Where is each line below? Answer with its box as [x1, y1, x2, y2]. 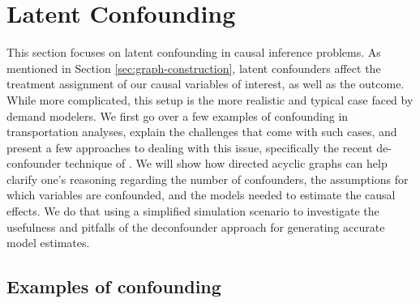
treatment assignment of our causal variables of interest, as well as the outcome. [6, 75, 405, 92]
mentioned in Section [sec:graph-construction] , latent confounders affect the [6, 59, 381, 76]
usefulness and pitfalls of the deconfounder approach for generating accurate [6, 218, 385, 235]
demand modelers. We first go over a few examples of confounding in [6, 107, 349, 124]
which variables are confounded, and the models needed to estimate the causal [6, 186, 396, 203]
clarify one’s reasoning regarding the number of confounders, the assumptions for [6, 170, 409, 187]
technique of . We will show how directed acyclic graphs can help [65, 155, 388, 172]
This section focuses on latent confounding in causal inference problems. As [6, 44, 381, 61]
